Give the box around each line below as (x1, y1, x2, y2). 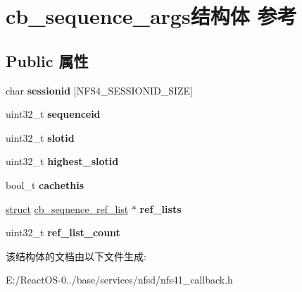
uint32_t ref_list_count (6, 225, 120, 240)
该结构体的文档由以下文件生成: (6, 248, 146, 263)
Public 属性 (6, 49, 89, 71)
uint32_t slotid (6, 130, 75, 145)
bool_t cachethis (6, 177, 84, 192)
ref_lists (139, 201, 182, 216)
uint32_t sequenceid (6, 107, 101, 121)
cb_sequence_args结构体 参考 (6, 1, 297, 30)
